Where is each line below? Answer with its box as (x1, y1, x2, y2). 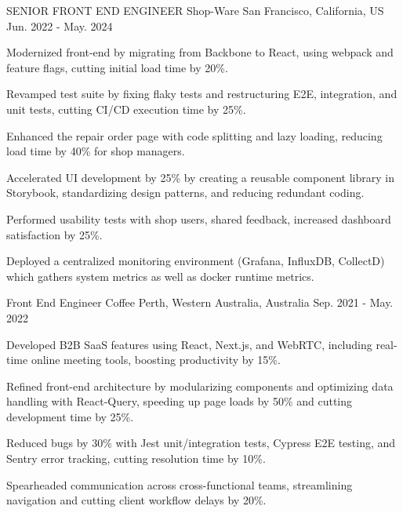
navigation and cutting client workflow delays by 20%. (6, 492, 267, 508)
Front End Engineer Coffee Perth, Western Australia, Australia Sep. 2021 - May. (6, 294, 394, 311)
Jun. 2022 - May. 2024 (6, 17, 113, 34)
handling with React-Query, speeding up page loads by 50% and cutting (6, 393, 353, 409)
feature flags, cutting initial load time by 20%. (6, 59, 228, 75)
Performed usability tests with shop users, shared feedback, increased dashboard (6, 210, 391, 227)
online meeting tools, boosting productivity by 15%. (31, 351, 281, 368)
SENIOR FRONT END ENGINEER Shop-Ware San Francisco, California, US (6, 2, 384, 18)
